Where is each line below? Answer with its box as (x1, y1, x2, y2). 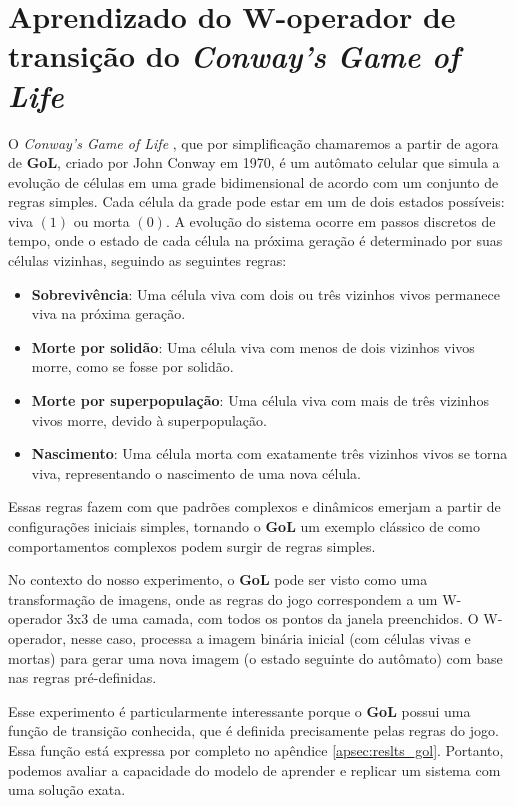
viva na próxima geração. (31, 303, 186, 324)
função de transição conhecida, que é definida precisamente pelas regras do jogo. (8, 720, 499, 741)
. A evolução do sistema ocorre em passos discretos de (165, 210, 496, 231)
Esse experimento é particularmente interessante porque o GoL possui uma (8, 700, 471, 721)
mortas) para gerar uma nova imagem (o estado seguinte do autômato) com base (8, 647, 503, 668)
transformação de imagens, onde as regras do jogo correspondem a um (8, 588, 438, 609)
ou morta (73, 210, 130, 231)
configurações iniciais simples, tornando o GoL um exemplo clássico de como (8, 516, 480, 536)
